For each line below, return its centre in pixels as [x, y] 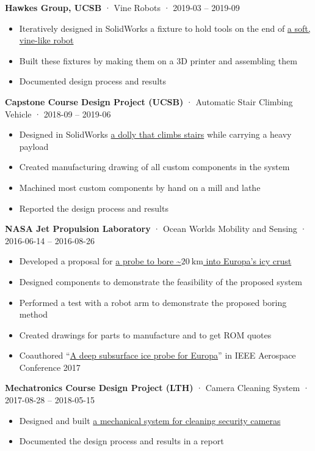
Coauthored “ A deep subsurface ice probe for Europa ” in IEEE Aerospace [157, 355]
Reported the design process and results [94, 208]
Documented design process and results [92, 81]
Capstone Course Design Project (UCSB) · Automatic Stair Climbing [149, 101]
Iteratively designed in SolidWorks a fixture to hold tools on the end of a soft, [165, 28]
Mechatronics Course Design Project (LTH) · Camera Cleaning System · [157, 388]
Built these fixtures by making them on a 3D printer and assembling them [158, 60]
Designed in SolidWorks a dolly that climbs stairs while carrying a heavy [155, 134]
